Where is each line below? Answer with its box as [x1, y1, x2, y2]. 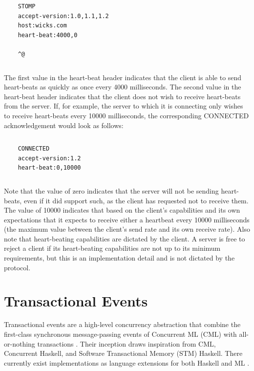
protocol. [4, 262, 31, 272]
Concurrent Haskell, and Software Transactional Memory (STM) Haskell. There [4, 348, 243, 358]
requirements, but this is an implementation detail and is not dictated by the [4, 253, 235, 263]
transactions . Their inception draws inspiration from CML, [37, 338, 216, 349]
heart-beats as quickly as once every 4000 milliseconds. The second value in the [4, 82, 241, 92]
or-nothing [4, 338, 35, 349]
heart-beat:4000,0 [18, 31, 78, 39]
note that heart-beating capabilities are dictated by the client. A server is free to [4, 233, 245, 243]
